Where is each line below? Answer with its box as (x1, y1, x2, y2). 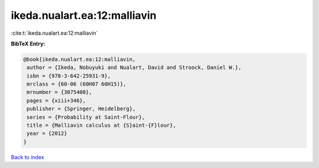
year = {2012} (27, 130, 67, 137)
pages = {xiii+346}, (27, 97, 86, 104)
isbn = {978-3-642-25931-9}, (27, 73, 111, 79)
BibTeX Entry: (11, 40, 45, 47)
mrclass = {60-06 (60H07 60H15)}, (27, 81, 126, 88)
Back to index (11, 153, 44, 160)
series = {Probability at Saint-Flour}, (27, 114, 145, 120)
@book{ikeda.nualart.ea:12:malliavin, (23, 56, 136, 62)
